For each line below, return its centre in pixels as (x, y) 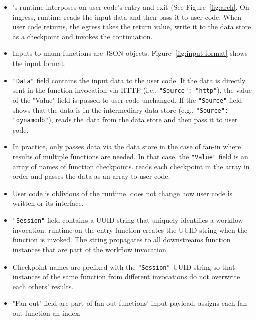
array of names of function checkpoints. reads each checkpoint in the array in (131, 166)
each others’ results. (43, 286)
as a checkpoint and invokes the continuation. (82, 36)
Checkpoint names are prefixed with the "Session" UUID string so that (124, 266)
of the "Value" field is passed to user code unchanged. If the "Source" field (127, 100)
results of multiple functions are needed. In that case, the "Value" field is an (130, 156)
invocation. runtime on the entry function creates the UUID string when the (130, 230)
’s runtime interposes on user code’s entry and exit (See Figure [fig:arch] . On (131, 7)
